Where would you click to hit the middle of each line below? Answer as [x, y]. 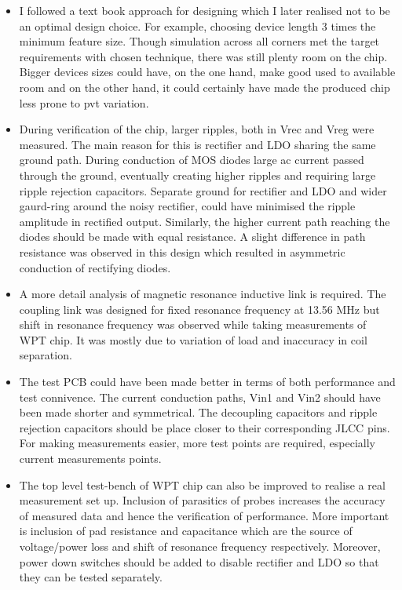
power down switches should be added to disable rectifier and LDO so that [199, 561]
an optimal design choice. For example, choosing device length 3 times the [197, 25]
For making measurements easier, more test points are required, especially [197, 443]
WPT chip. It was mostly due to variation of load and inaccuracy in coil [193, 339]
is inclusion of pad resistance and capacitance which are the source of [186, 531]
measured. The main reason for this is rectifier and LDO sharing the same [197, 144]
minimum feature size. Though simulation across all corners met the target [199, 41]
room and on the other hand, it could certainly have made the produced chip [205, 87]
